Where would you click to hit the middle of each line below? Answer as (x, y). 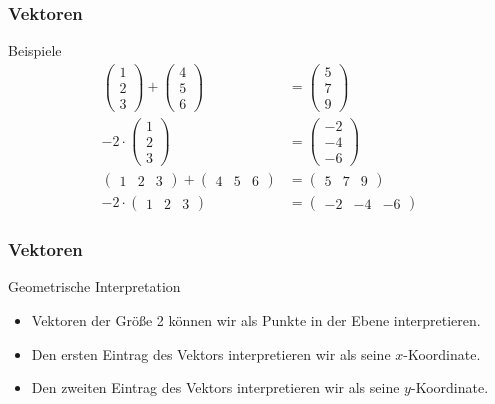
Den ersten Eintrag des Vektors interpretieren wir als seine (211, 353)
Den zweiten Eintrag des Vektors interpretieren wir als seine (215, 387)
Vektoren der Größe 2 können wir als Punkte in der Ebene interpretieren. (256, 320)
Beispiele (35, 50)
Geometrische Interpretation (94, 286)
